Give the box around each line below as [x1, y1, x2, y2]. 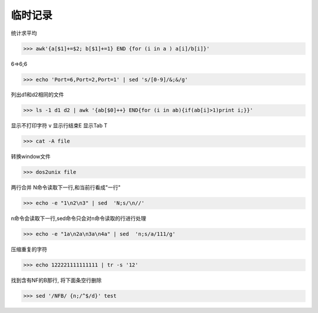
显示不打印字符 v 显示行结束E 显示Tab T [11, 122, 108, 129]
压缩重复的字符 [11, 246, 47, 253]
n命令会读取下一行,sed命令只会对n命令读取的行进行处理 [11, 215, 147, 222]
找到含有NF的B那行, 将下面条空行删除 [11, 277, 102, 284]
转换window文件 [11, 153, 51, 160]
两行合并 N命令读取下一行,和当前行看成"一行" [11, 184, 121, 191]
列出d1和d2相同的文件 [11, 91, 64, 98]
